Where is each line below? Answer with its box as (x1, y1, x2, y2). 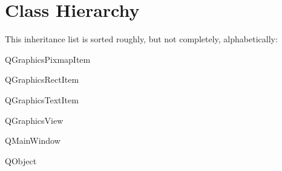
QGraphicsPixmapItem (5, 53, 91, 65)
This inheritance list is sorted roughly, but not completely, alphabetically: (5, 33, 278, 45)
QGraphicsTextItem (5, 93, 79, 106)
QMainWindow (5, 134, 61, 147)
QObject (5, 154, 37, 167)
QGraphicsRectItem (5, 73, 79, 86)
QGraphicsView (5, 114, 64, 126)
